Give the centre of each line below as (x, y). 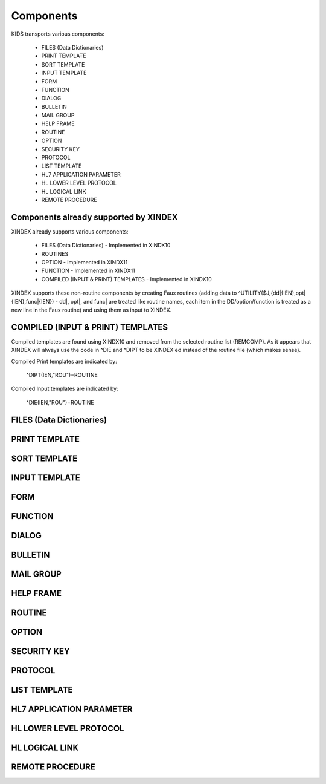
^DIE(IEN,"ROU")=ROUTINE (60, 402)
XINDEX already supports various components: (70, 231)
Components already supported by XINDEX (94, 217)
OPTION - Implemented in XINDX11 (85, 263)
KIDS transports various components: (58, 34)
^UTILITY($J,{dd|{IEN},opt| (272, 293)
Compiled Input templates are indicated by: (65, 389)
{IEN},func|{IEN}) (33, 301)
